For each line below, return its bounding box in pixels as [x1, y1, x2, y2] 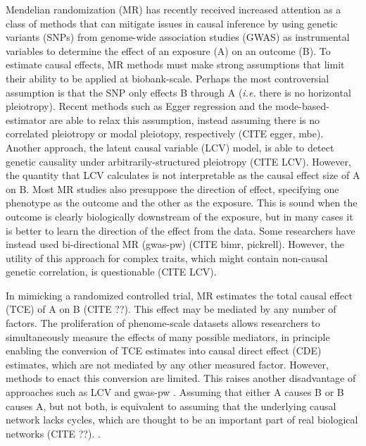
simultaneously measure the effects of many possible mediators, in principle [6, 329, 330, 344]
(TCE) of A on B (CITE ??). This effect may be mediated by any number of [6, 302, 336, 316]
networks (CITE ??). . [6, 426, 101, 440]
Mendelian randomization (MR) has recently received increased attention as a [6, 2, 341, 16]
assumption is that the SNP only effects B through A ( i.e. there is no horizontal [6, 85, 351, 99]
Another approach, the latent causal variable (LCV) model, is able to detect [6, 140, 334, 154]
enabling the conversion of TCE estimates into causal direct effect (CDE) [6, 343, 322, 358]
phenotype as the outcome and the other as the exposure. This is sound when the [6, 195, 358, 210]
